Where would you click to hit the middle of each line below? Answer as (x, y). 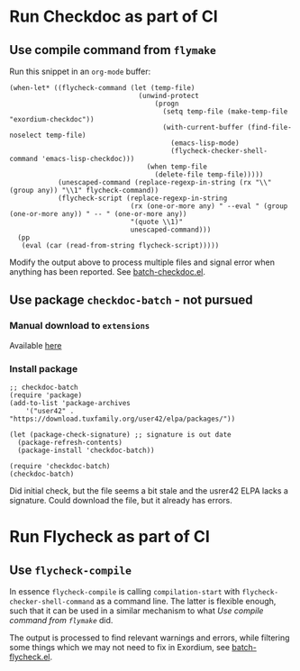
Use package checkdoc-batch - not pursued (131, 300)
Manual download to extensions (80, 326)
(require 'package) (46, 395)
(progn (167, 104)
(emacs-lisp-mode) (205, 143)
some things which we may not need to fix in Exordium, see (120, 647)
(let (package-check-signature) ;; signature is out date (120, 434)
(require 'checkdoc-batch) (60, 466)
